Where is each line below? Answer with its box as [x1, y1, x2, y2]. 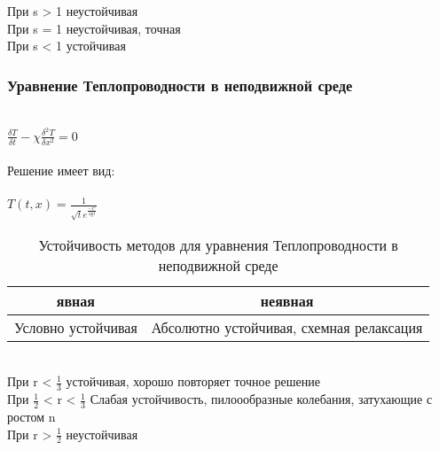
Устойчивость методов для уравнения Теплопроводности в [38, 234, 398, 255]
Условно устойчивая [14, 316, 137, 337]
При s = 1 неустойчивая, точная [7, 19, 181, 37]
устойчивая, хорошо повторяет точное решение [66, 372, 320, 391]
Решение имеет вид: [7, 161, 115, 180]
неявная [260, 290, 314, 311]
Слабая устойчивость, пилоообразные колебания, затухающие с [90, 390, 433, 408]
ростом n [7, 407, 56, 425]
